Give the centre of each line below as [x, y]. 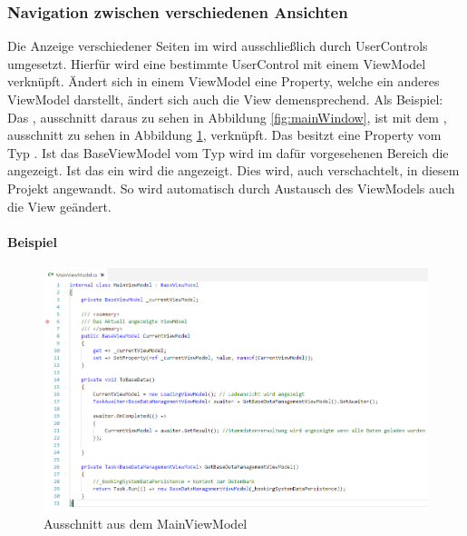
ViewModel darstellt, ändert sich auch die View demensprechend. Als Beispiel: [225, 99]
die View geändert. [59, 206]
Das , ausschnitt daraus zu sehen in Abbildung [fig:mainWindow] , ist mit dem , [227, 117]
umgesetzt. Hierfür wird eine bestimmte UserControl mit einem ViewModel [217, 63]
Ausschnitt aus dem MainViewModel [146, 524]
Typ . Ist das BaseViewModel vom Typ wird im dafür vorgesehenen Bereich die [228, 152]
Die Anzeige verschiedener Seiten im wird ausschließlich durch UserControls [218, 46]
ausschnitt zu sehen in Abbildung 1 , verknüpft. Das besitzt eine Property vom [224, 135]
